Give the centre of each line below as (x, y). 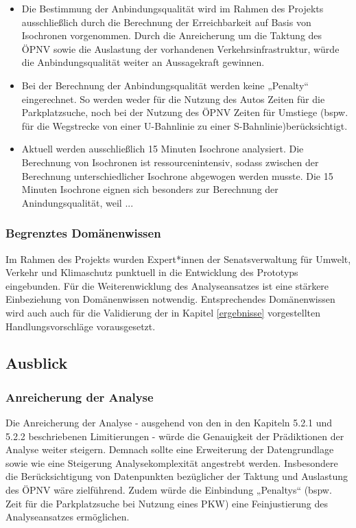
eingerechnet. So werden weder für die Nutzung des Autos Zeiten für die (173, 99)
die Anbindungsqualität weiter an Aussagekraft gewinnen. (143, 62)
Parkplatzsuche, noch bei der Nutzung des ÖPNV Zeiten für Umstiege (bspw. (185, 112)
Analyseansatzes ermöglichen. (68, 517)
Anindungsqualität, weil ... (78, 202)
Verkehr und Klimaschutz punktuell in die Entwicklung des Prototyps (152, 272)
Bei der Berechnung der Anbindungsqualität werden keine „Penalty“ (165, 85)
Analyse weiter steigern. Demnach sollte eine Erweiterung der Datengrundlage (170, 449)
